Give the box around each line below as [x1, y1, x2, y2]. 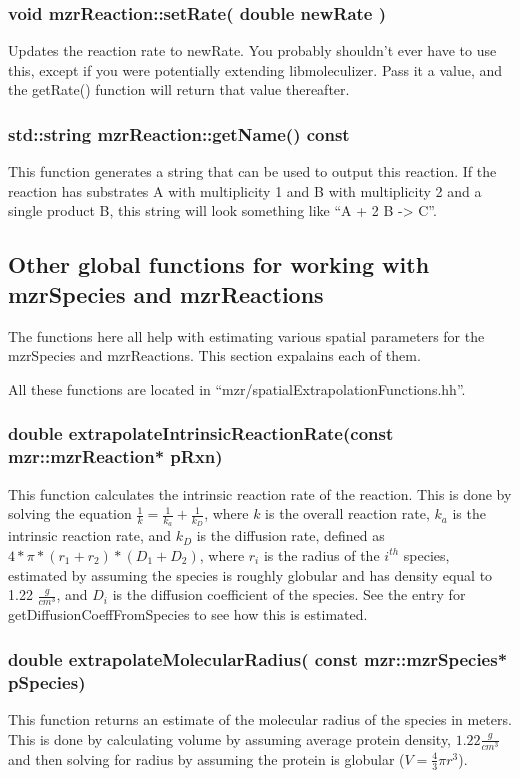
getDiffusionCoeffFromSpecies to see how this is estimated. [8, 604, 368, 625]
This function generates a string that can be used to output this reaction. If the [8, 161, 497, 182]
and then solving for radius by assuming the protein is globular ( [8, 748, 405, 769]
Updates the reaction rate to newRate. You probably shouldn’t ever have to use [8, 40, 497, 61]
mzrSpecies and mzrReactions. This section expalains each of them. [8, 345, 421, 366]
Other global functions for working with [8, 249, 430, 280]
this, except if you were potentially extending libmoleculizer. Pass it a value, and [8, 59, 503, 80]
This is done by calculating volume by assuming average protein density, [8, 728, 452, 749]
